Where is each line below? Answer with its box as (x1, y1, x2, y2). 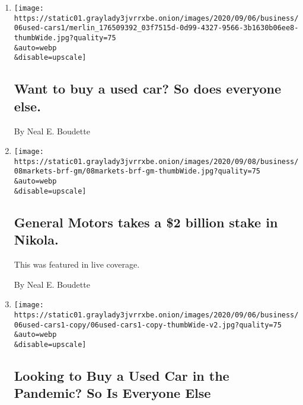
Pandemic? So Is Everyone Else (14, 384, 211, 402)
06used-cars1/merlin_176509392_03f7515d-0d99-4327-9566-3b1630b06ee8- (14, 24, 299, 33)
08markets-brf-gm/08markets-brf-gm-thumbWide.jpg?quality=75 (14, 167, 261, 176)
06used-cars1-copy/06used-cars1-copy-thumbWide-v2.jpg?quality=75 (14, 320, 282, 329)
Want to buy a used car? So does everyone (14, 79, 282, 98)
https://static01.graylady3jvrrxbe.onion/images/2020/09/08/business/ (14, 157, 299, 166)
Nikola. (14, 230, 59, 249)
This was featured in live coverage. (14, 258, 140, 270)
